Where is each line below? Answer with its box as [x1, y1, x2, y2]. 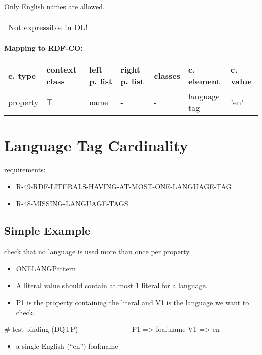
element [188, 75, 220, 87]
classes [154, 69, 180, 81]
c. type [8, 69, 36, 81]
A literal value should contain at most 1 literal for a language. [16, 280, 208, 291]
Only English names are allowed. [4, 1, 105, 11]
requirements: [4, 164, 46, 175]
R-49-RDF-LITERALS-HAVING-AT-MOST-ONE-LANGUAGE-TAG [16, 181, 232, 191]
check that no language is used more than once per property [4, 246, 190, 257]
